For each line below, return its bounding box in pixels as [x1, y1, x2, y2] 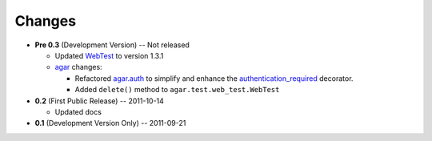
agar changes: [54, 62, 103, 72]
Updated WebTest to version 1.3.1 [54, 50, 164, 60]
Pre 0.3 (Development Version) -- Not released [34, 40, 190, 50]
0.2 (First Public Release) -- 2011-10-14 [34, 96, 164, 106]
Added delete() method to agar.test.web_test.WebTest [74, 85, 280, 95]
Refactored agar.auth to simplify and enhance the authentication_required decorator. [74, 73, 354, 83]
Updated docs [54, 107, 102, 116]
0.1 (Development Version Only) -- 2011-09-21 [34, 119, 186, 128]
